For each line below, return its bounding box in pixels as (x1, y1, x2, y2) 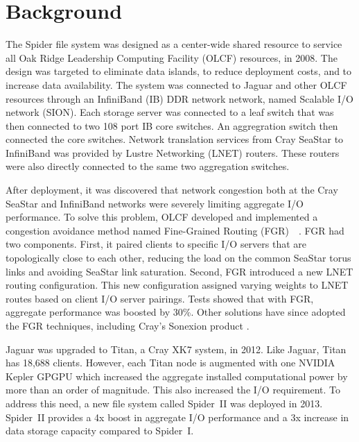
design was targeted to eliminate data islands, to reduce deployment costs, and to (6, 64, 352, 78)
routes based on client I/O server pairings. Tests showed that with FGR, (6, 291, 314, 305)
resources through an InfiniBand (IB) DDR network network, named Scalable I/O (6, 91, 353, 105)
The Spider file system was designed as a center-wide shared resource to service (6, 37, 342, 51)
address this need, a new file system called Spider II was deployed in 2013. (6, 396, 323, 410)
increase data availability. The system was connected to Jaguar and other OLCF (6, 77, 347, 92)
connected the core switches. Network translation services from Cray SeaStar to (6, 132, 344, 146)
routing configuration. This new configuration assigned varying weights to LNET (6, 278, 349, 292)
